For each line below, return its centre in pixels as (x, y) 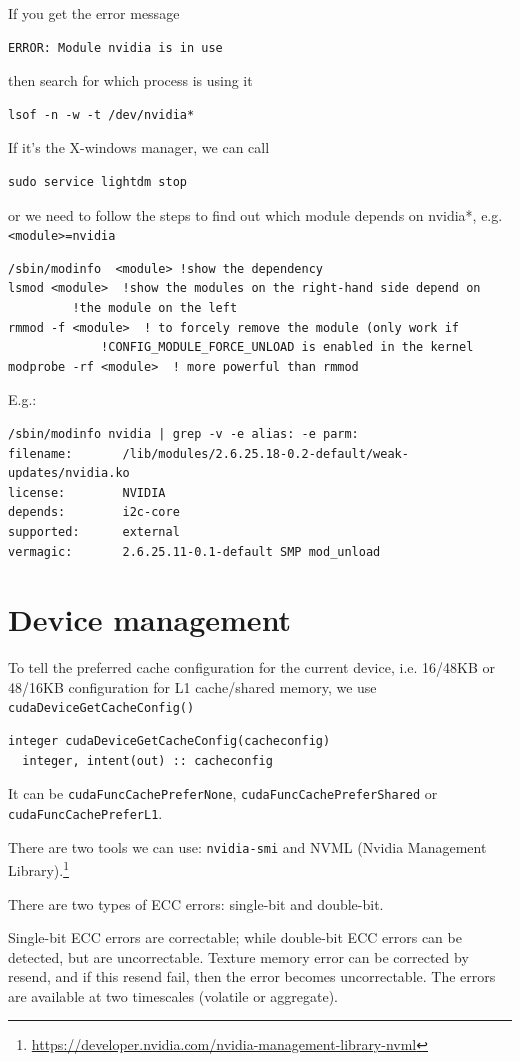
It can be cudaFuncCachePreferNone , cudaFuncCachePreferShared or (223, 793)
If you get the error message (94, 13)
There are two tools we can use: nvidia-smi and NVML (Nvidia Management (247, 846)
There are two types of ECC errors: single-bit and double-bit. (196, 903)
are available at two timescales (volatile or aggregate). (173, 995)
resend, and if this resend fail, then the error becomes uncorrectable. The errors (252, 976)
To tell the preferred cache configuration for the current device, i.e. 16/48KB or (252, 667)
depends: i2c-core (94, 512)
